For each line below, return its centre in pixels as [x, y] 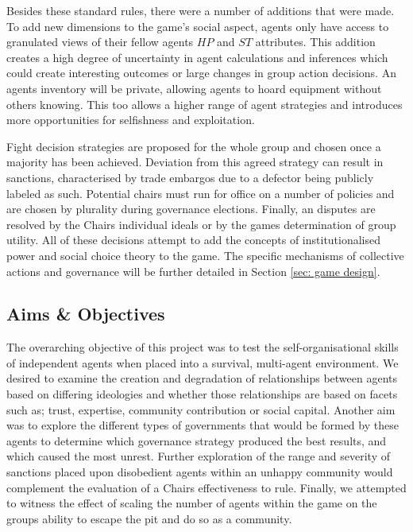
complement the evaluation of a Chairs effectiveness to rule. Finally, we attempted [206, 487]
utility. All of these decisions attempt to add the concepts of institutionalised [194, 240]
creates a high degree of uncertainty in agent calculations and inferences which [197, 57]
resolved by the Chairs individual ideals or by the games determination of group [201, 224]
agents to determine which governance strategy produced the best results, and [197, 440]
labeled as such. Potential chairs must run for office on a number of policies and [201, 193]
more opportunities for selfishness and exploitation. [131, 120]
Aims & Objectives [86, 314]
